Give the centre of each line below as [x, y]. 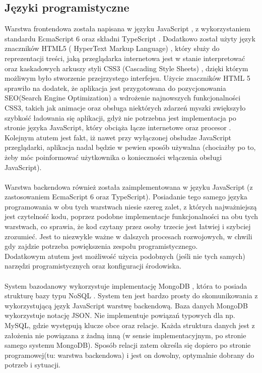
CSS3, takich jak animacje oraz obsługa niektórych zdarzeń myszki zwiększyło [125, 107]
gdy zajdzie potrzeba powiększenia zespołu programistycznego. [101, 246]
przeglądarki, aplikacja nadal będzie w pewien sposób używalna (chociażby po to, [130, 147]
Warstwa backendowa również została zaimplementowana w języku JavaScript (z [129, 186]
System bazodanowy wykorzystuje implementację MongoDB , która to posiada [126, 285]
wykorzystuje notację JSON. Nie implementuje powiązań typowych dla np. [120, 315]
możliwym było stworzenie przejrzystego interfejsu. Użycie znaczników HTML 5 [127, 78]
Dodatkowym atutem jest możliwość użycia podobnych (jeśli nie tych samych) [125, 256]
